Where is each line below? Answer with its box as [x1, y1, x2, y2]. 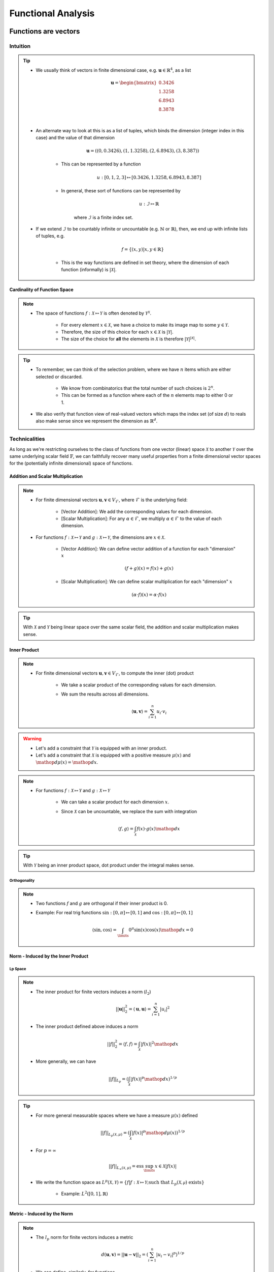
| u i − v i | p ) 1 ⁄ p [156, 1251, 185, 1259]
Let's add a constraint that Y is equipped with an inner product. [36, 745, 167, 751]
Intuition [9, 42, 31, 49]
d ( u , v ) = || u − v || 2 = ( [101, 1252, 149, 1259]
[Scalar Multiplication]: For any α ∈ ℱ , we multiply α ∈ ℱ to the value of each [61, 515, 222, 522]
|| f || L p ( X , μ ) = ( [100, 1130, 130, 1137]
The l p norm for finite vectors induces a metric [36, 1234, 133, 1241]
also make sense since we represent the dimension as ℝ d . [36, 417, 158, 424]
